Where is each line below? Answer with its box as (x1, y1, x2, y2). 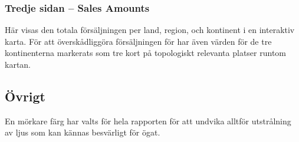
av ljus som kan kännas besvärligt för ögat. (5, 126, 160, 138)
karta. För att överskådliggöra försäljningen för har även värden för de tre (5, 35, 272, 47)
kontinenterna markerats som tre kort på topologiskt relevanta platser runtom (5, 47, 287, 59)
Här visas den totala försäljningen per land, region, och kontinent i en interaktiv (5, 24, 295, 36)
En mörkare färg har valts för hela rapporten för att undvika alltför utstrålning (5, 114, 291, 127)
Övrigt (5, 87, 46, 105)
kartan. (5, 58, 31, 70)
